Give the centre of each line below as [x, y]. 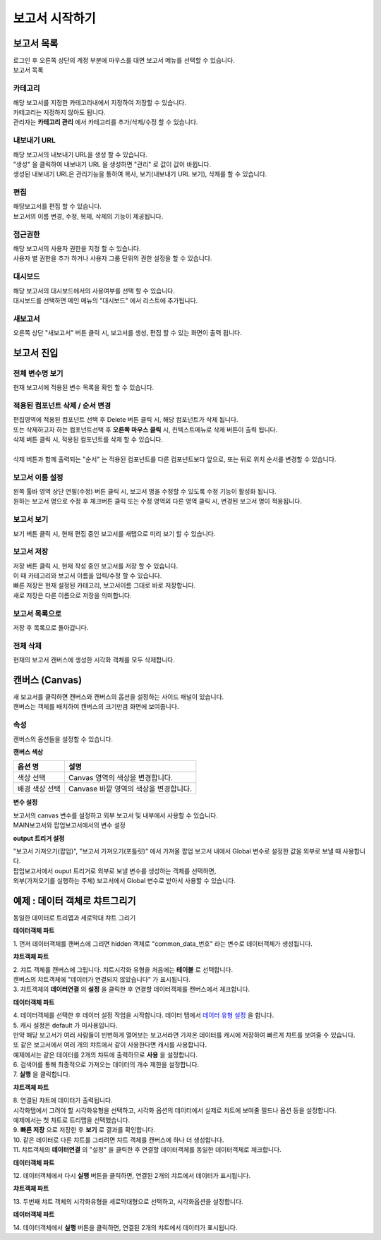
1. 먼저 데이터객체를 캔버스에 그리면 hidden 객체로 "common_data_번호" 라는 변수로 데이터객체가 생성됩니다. [163, 943]
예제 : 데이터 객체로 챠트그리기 [75, 900]
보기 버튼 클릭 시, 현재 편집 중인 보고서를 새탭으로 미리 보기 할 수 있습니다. [114, 533]
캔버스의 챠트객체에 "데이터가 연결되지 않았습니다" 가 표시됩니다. [102, 979]
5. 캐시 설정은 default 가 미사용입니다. [65, 1025]
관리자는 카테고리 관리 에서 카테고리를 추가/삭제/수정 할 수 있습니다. [105, 122]
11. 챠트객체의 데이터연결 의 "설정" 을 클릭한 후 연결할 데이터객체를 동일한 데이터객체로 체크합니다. [147, 1150]
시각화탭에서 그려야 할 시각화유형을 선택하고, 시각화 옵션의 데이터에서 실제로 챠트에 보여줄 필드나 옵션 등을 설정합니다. [175, 1110]
